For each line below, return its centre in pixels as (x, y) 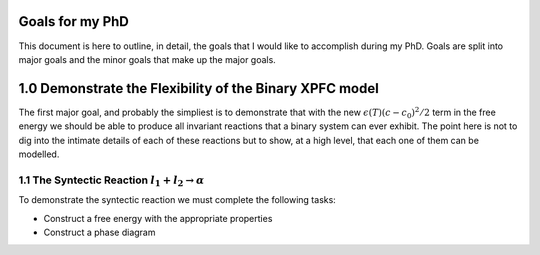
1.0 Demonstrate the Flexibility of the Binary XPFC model (198, 88)
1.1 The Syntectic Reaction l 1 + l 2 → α (111, 181)
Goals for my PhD (74, 21)
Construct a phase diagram (99, 232)
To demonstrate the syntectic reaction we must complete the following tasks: (177, 200)
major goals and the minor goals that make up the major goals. (147, 59)
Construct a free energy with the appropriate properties (158, 218)
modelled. (39, 154)
